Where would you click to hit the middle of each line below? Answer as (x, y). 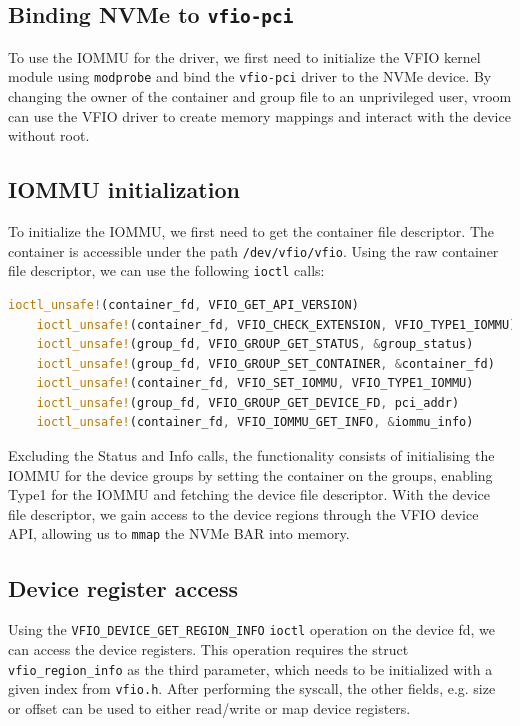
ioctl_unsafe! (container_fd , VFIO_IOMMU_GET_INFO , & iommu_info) (255, 422)
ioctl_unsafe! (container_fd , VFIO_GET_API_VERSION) (183, 304)
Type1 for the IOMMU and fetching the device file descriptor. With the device (249, 494)
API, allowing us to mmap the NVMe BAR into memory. (179, 533)
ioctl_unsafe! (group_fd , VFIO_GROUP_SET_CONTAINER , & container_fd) (265, 363)
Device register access (123, 587)
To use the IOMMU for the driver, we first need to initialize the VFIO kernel (244, 56)
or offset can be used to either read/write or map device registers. (209, 707)
